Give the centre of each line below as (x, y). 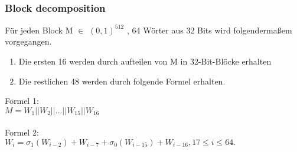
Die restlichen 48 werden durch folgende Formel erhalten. (122, 81)
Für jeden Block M (39, 30)
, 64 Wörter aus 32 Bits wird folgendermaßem (209, 30)
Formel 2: (22, 132)
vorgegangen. (28, 41)
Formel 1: (22, 101)
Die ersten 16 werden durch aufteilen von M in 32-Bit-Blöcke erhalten (145, 61)
